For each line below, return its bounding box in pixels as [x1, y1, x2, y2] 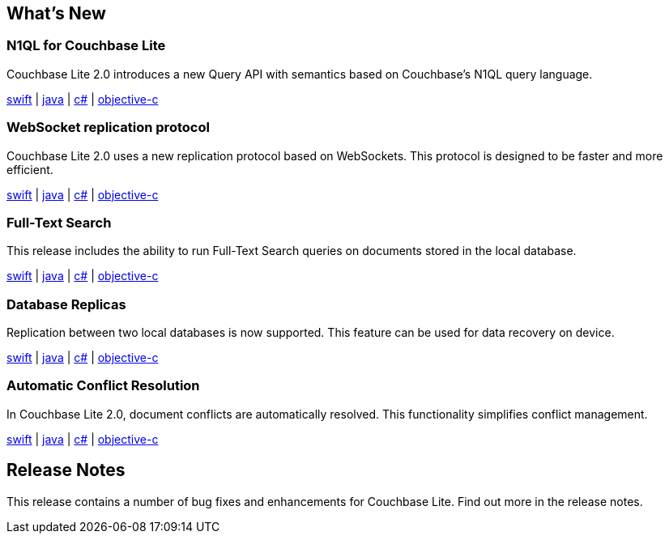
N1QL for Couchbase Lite [6, 37, 166, 54]
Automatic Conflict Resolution [6, 377, 200, 394]
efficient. [6, 162, 53, 176]
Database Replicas [6, 296, 126, 313]
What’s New [6, 3, 106, 23]
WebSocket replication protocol [6, 119, 210, 136]
